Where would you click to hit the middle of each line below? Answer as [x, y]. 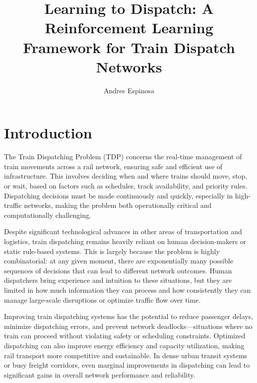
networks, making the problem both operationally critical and [118, 205]
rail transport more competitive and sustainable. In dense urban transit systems [126, 355]
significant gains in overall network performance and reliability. [100, 374]
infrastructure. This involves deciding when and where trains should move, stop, [126, 176]
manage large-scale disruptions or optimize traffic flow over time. [102, 299]
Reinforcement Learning [129, 28]
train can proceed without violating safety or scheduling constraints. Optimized [125, 336]
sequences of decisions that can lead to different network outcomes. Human [118, 270]
